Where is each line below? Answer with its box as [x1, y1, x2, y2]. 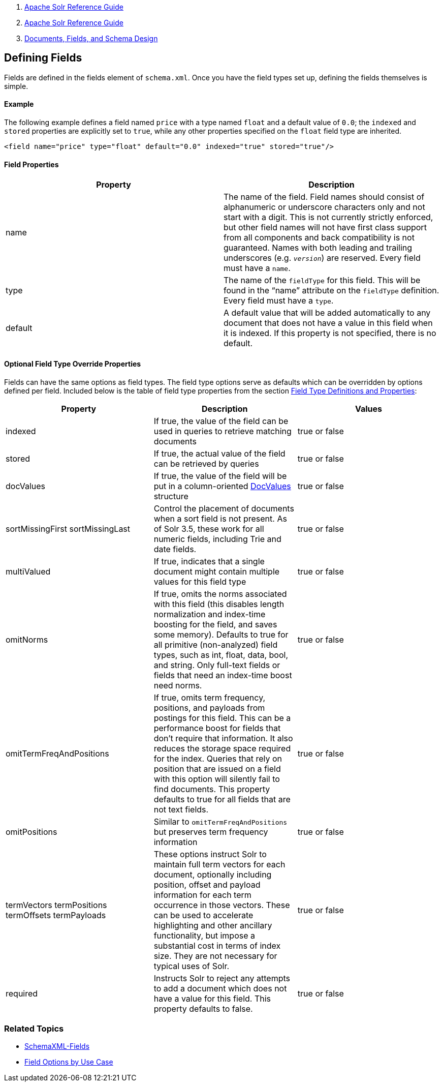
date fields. [153, 544, 197, 554]
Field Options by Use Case [24, 1058, 113, 1067]
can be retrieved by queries [153, 458, 259, 469]
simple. [4, 81, 28, 90]
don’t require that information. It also [153, 733, 293, 743]
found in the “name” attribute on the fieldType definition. [224, 285, 439, 296]
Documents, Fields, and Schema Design [24, 34, 158, 43]
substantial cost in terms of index [153, 940, 281, 951]
